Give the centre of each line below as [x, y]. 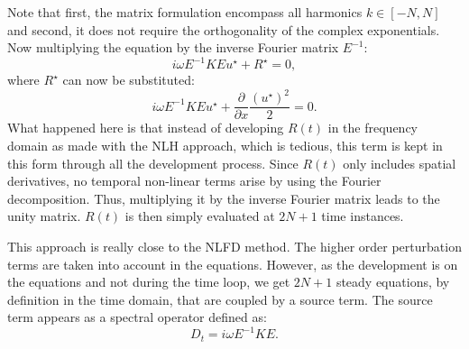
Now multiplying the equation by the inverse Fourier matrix [173, 47]
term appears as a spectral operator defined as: [137, 317]
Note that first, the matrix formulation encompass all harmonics [185, 12]
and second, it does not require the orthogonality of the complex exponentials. [224, 29]
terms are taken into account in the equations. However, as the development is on [233, 264]
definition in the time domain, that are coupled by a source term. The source [220, 299]
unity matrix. [44, 216]
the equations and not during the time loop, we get [149, 282]
